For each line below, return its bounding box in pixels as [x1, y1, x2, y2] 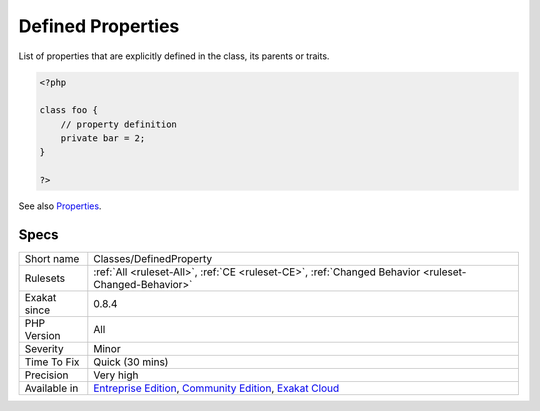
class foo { [39, 105, 99, 116]
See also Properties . [18, 200, 102, 212]
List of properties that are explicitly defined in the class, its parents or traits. [18, 50, 330, 62]
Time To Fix [24, 355, 80, 369]
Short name [24, 252, 80, 266]
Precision [24, 368, 69, 382]
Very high [93, 368, 139, 382]
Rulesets [24, 271, 65, 285]
